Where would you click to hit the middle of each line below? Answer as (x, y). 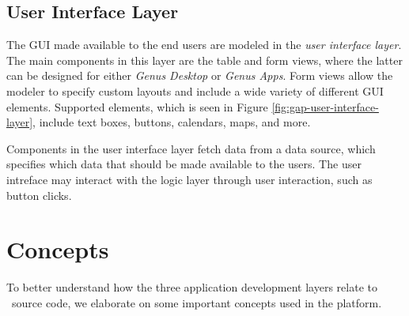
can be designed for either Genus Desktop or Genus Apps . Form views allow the (200, 75)
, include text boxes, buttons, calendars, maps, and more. (172, 122)
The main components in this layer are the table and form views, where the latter (204, 60)
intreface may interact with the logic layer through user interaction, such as (189, 179)
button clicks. (39, 195)
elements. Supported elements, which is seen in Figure (137, 106)
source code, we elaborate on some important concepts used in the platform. (197, 302)
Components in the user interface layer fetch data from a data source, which (191, 148)
